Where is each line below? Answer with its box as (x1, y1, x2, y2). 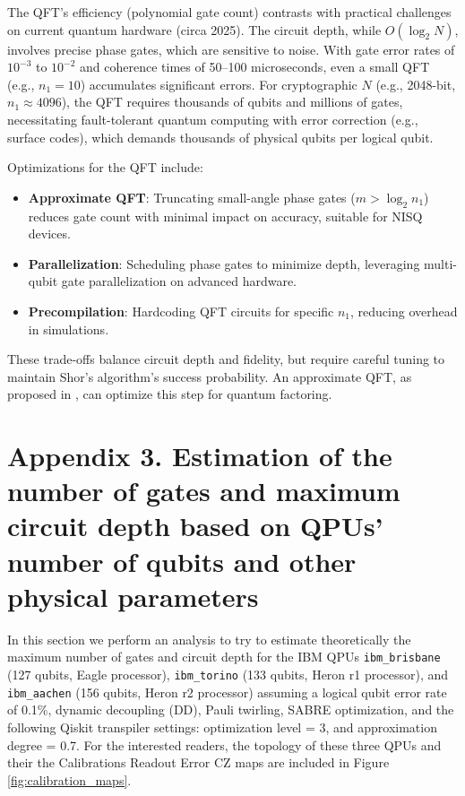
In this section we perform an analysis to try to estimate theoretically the (7, 629, 411, 648)
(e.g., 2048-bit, (375, 74, 456, 93)
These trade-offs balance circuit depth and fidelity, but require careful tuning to (7, 350, 445, 368)
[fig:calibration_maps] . (7, 770, 132, 789)
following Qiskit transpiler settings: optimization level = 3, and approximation (7, 717, 437, 736)
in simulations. (28, 319, 109, 338)
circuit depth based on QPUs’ (7, 507, 383, 544)
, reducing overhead (350, 301, 458, 320)
